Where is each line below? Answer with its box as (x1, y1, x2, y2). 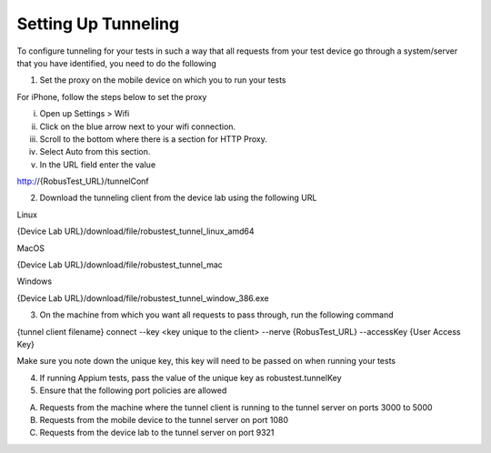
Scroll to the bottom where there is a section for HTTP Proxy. (39, 133, 268, 145)
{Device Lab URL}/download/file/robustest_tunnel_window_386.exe (16, 292, 269, 304)
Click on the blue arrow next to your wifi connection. (39, 121, 236, 132)
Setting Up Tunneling (16, 14, 180, 34)
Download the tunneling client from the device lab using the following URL (39, 192, 317, 204)
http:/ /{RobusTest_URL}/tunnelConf (16, 176, 149, 186)
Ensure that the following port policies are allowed (39, 385, 227, 396)
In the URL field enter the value (39, 159, 156, 170)
